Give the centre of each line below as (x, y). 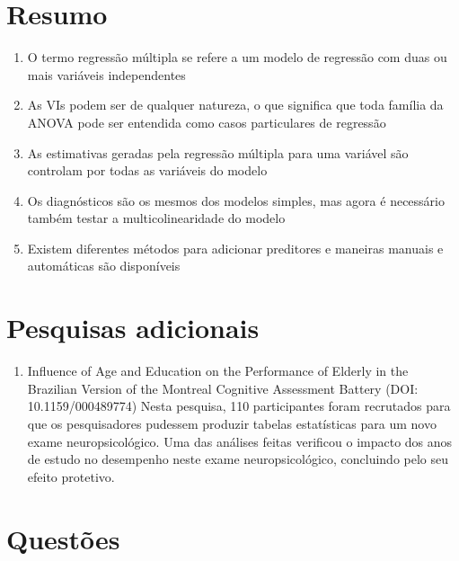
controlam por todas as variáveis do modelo (147, 170)
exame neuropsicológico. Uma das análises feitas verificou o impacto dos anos (240, 441)
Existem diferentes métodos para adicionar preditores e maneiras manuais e (235, 248)
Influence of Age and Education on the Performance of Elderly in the (218, 371)
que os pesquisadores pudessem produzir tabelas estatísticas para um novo (232, 423)
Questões (63, 538)
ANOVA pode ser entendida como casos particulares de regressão (207, 122)
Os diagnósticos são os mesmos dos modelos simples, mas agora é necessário (236, 200)
